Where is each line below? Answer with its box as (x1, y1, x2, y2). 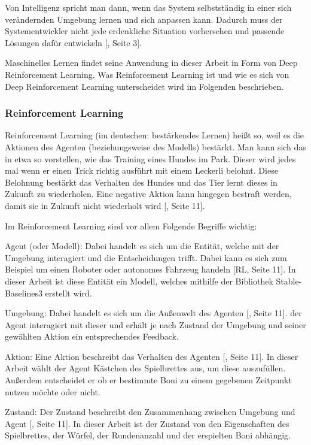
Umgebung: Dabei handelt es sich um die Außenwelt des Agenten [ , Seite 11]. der (5, 307, 302, 319)
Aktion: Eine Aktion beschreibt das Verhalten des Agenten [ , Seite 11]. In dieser (5, 350, 298, 362)
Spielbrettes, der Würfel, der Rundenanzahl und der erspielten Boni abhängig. (5, 429, 291, 441)
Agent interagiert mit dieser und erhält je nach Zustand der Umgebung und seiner (5, 318, 306, 331)
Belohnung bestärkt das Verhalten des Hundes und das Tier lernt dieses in (5, 175, 278, 188)
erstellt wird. (45, 286, 92, 299)
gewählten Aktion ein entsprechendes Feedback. (5, 330, 179, 343)
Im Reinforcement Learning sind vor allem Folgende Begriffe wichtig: (5, 219, 257, 232)
